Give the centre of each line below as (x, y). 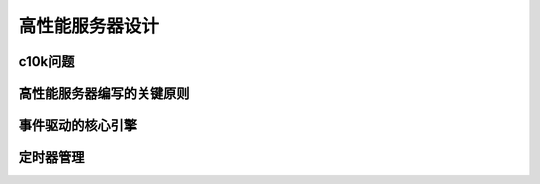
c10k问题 (46, 61)
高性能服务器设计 (89, 26)
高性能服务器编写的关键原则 (104, 93)
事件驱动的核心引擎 (77, 125)
